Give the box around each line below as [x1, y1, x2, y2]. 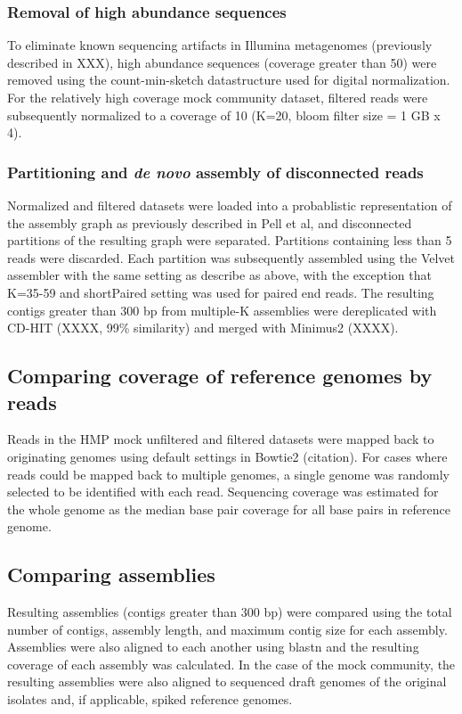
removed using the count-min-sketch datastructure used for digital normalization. [7, 70, 450, 89]
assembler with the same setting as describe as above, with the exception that [7, 266, 432, 284]
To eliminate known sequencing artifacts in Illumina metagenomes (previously [7, 36, 433, 54]
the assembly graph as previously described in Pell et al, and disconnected [7, 213, 412, 232]
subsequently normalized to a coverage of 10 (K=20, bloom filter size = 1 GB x [7, 105, 441, 124]
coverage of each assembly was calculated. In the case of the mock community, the [7, 654, 456, 673]
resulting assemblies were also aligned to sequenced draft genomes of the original [7, 672, 447, 691]
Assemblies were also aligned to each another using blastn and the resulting [7, 637, 419, 656]
